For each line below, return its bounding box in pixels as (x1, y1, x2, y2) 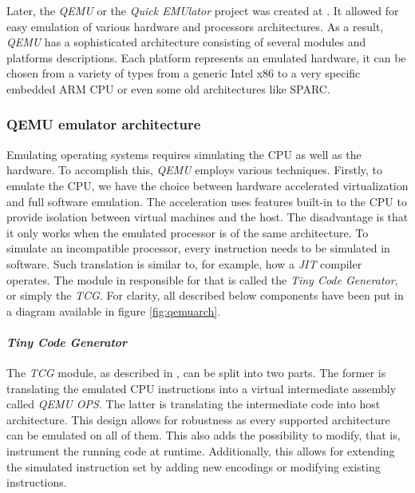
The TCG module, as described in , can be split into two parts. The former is (6, 364, 386, 381)
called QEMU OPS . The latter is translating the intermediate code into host (6, 396, 381, 412)
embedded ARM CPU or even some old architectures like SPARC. (6, 80, 330, 97)
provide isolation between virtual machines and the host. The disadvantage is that (6, 209, 409, 225)
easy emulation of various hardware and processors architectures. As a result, (6, 18, 384, 34)
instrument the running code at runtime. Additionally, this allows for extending (6, 443, 395, 459)
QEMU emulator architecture (6, 114, 201, 134)
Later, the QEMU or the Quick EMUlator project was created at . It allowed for (6, 2, 399, 18)
